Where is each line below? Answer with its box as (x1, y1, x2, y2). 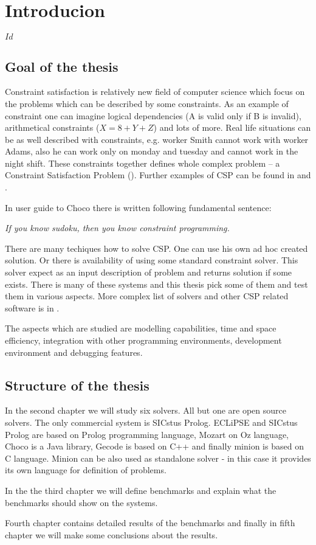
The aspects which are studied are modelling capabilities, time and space (5, 322, 276, 335)
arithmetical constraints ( (5, 121, 100, 134)
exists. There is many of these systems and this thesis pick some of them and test (5, 277, 308, 290)
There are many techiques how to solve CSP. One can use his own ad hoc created (5, 241, 308, 254)
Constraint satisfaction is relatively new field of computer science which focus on (5, 85, 305, 98)
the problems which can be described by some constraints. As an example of (5, 97, 289, 109)
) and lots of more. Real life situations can (153, 121, 311, 134)
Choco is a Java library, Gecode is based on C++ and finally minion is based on (5, 440, 304, 453)
